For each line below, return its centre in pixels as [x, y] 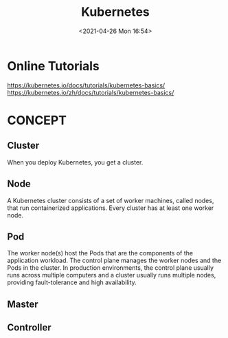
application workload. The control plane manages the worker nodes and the [114, 261]
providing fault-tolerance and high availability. [72, 282]
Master [23, 304]
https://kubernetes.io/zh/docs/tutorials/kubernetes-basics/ [91, 92]
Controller [29, 328]
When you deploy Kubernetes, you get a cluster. [75, 162]
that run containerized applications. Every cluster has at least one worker [111, 208]
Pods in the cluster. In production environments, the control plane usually [111, 268]
